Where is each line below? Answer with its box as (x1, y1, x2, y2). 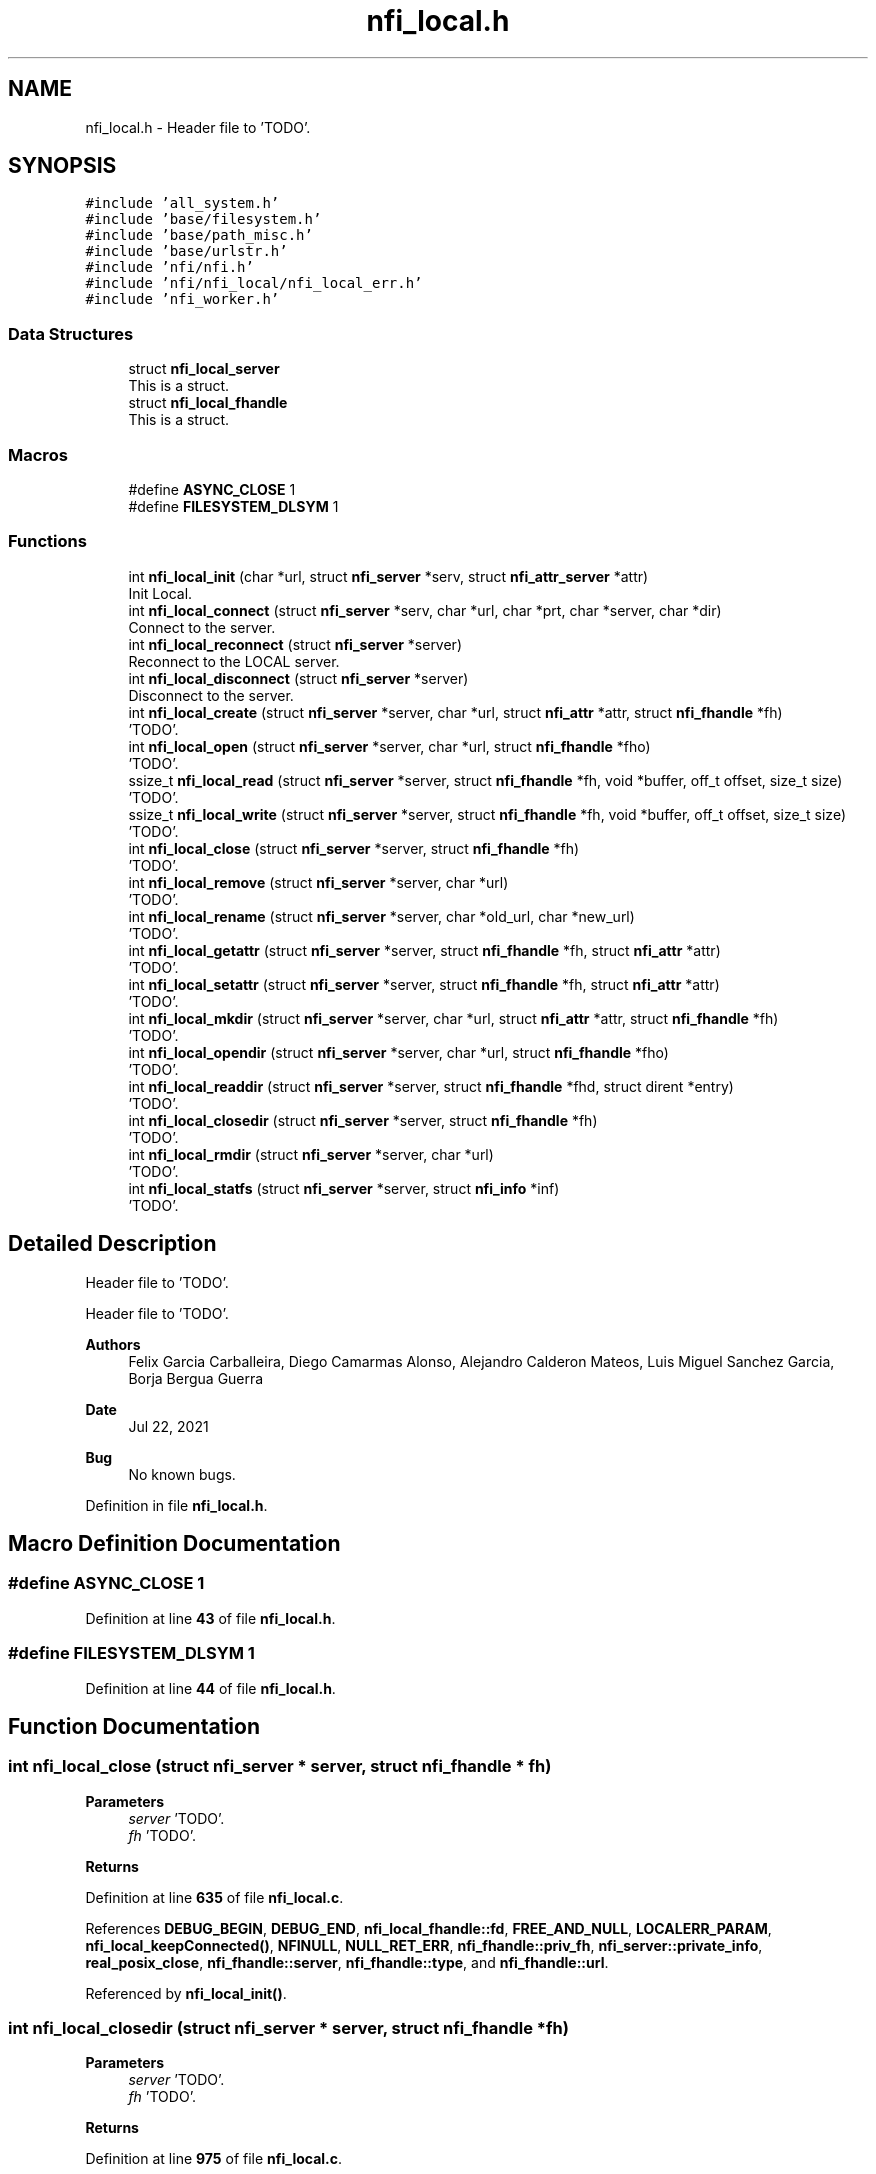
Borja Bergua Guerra (128, 1369, 264, 1387)
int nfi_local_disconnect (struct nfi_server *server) (128, 669, 469, 687)
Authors (85, 1335, 141, 1353)
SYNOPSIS (8, 153, 117, 179)
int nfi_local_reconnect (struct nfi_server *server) (128, 635, 463, 653)
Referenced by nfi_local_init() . (85, 1984, 287, 2002)
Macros (8, 444, 68, 465)
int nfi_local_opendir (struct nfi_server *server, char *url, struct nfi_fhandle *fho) (128, 1043, 669, 1061)
